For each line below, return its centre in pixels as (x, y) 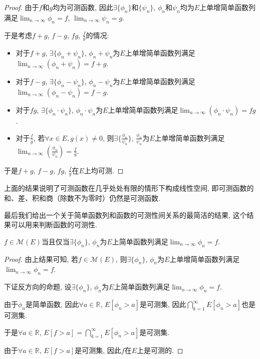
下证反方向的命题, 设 (38, 287)
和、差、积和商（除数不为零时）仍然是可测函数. (82, 198)
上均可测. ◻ (104, 170)
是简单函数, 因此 (52, 304)
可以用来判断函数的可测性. (54, 225)
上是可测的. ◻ (160, 350)
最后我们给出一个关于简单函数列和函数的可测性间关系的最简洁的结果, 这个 (125, 215)
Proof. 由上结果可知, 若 (41, 259)
